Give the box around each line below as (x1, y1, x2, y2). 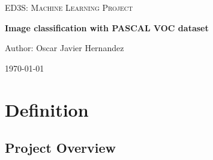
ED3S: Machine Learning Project (5, 1, 133, 13)
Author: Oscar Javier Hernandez (5, 42, 124, 54)
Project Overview (5, 138, 116, 157)
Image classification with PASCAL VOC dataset (5, 21, 209, 34)
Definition (5, 97, 89, 122)
